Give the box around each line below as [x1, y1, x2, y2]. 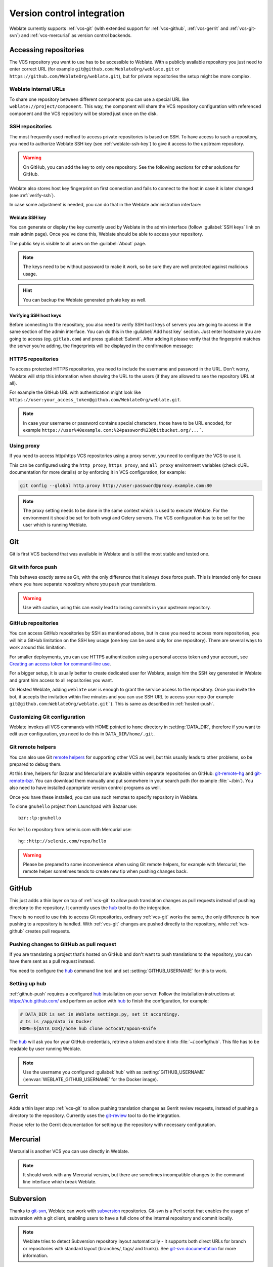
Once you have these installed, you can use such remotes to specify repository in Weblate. [9, 794, 199, 800]
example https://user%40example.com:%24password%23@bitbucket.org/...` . [23, 427, 203, 433]
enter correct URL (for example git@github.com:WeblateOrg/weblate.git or [9, 66, 179, 72]
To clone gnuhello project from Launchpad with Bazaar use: [9, 803, 138, 809]
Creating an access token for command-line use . [9, 660, 111, 666]
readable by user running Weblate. [9, 1046, 81, 1052]
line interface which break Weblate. [23, 1179, 97, 1185]
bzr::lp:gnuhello [18, 815, 61, 821]
